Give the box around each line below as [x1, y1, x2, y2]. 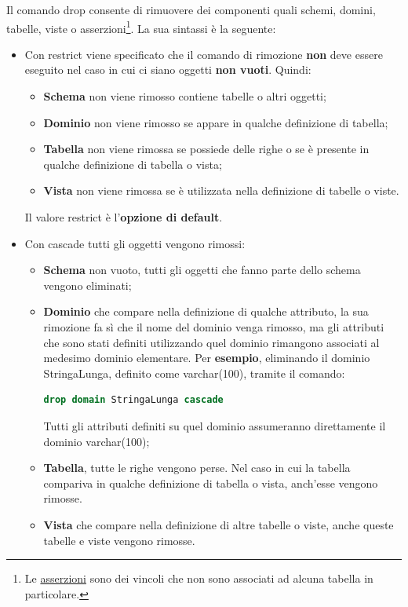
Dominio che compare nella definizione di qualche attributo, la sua [43, 303, 369, 320]
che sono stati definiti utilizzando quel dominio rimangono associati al [43, 334, 380, 350]
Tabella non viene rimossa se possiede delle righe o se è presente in [43, 141, 370, 157]
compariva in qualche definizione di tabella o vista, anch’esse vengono [43, 474, 378, 491]
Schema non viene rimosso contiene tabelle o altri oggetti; [43, 88, 326, 104]
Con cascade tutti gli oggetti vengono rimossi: [24, 235, 246, 251]
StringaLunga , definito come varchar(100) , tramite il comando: [43, 364, 345, 381]
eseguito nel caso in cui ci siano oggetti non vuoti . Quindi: [24, 61, 311, 78]
